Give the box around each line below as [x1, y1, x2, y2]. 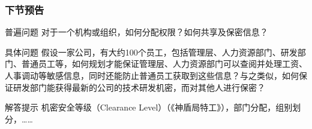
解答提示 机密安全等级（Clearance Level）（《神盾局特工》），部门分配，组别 [5, 101, 293, 113]
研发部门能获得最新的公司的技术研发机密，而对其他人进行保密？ [13, 81, 265, 93]
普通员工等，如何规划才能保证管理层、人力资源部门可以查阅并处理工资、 [21, 57, 307, 70]
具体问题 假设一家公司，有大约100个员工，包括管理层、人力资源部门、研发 [5, 45, 298, 58]
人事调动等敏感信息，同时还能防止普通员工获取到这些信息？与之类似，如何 [5, 69, 299, 81]
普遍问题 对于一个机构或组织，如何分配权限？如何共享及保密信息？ [5, 26, 268, 38]
